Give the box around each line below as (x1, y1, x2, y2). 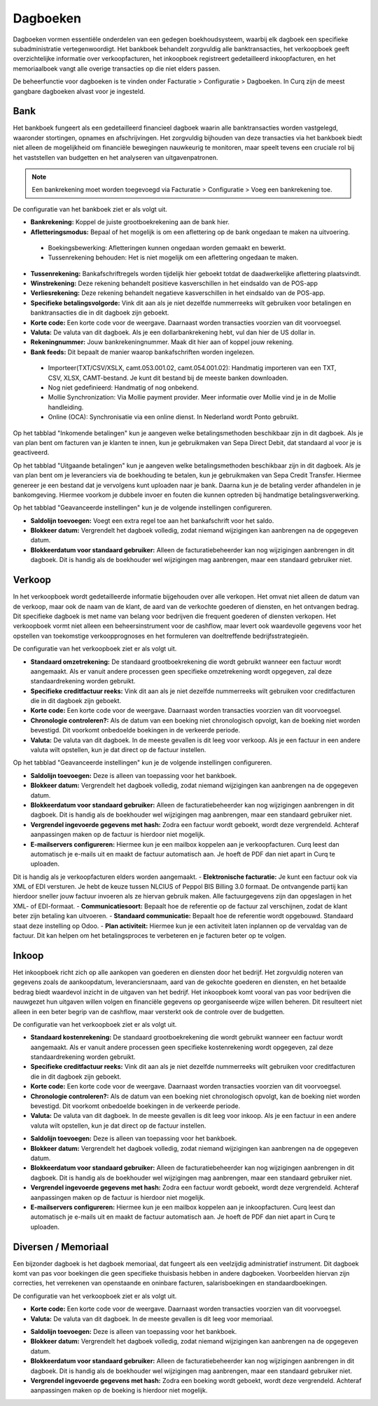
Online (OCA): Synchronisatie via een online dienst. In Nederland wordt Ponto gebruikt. (48, 413, 299, 421)
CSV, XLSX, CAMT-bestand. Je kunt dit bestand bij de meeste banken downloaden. (48, 374, 288, 382)
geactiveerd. (13, 449, 50, 457)
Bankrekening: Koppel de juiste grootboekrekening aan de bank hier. (30, 218, 230, 226)
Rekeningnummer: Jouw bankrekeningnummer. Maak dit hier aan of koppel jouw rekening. (30, 338, 294, 346)
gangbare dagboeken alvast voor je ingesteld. (13, 87, 146, 95)
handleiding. (48, 403, 84, 411)
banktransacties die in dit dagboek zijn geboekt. (30, 308, 169, 317)
